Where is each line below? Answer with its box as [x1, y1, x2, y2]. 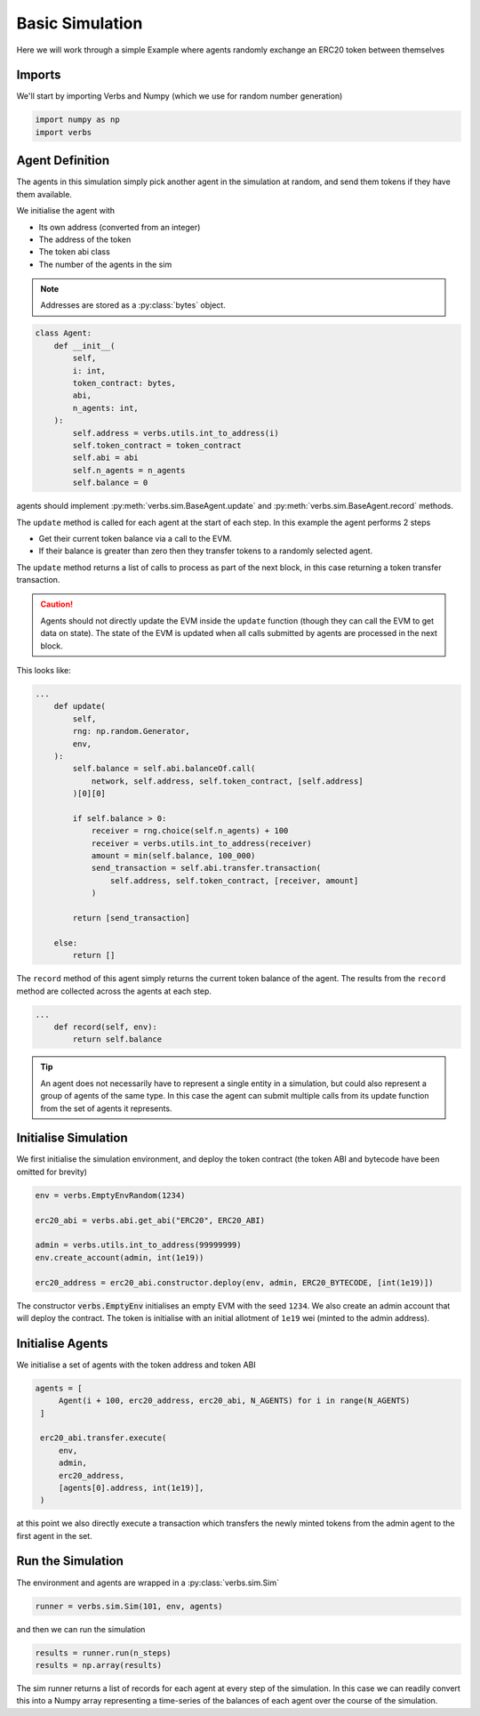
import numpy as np [35, 115, 120, 125]
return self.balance [72, 1035, 163, 1044]
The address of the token [38, 234, 132, 245]
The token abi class [38, 246, 110, 257]
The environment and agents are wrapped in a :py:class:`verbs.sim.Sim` [16, 1577, 280, 1588]
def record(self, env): [53, 1021, 157, 1032]
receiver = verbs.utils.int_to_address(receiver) [91, 838, 312, 849]
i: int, [72, 366, 107, 375]
